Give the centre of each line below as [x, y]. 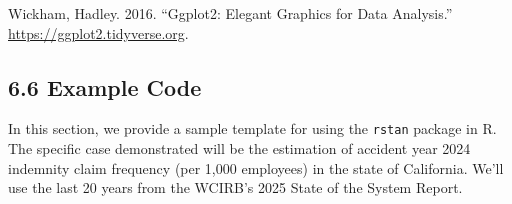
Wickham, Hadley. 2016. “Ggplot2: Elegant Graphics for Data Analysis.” [230, 13]
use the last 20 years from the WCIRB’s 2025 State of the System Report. [235, 187]
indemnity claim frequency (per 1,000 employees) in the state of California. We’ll [256, 167]
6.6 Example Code [105, 86]
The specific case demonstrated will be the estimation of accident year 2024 [239, 148]
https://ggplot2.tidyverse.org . [98, 32]
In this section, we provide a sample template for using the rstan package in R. [252, 128]
